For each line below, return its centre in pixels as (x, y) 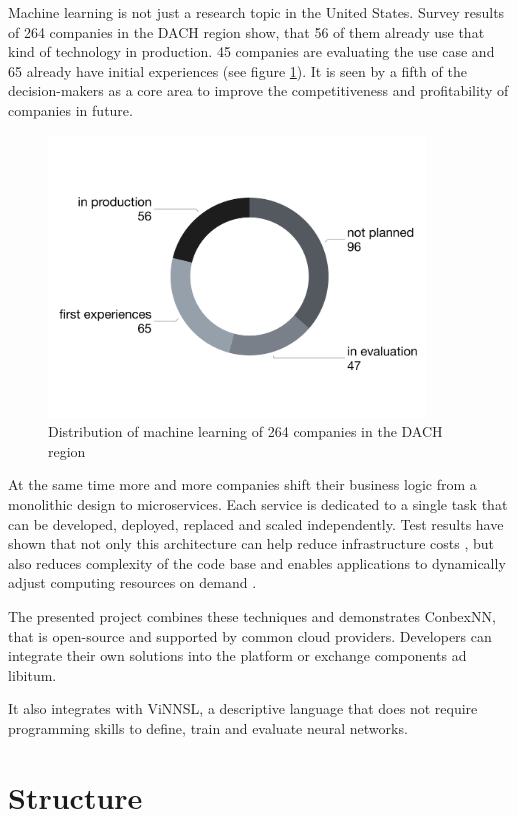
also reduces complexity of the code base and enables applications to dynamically (257, 562)
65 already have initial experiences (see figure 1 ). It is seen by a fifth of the (237, 70)
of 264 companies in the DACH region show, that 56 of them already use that (246, 31)
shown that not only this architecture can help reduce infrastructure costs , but (251, 543)
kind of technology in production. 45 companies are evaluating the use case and (251, 51)
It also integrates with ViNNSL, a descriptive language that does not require (243, 708)
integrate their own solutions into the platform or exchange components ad (237, 655)
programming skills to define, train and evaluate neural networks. (208, 727)
